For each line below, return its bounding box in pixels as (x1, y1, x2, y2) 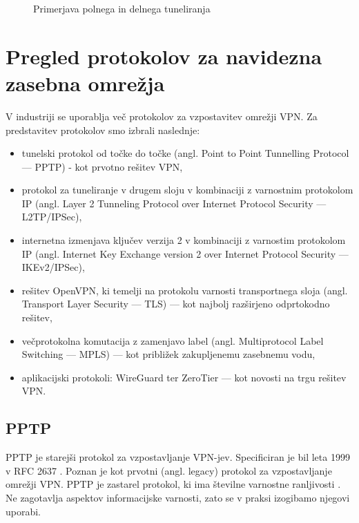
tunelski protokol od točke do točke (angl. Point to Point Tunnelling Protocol (21, 146, 349, 160)
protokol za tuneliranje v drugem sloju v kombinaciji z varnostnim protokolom (21, 182, 353, 197)
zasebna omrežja (6, 68, 165, 97)
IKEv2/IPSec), (21, 260, 85, 274)
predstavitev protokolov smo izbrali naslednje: (6, 122, 200, 137)
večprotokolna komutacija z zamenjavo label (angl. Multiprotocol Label (21, 333, 324, 348)
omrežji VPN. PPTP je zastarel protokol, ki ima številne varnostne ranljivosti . (6, 477, 341, 491)
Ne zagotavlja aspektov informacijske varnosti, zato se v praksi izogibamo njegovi (6, 490, 350, 504)
